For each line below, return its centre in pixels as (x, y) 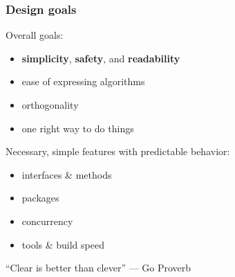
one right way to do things (78, 128)
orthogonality (50, 105)
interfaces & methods (67, 174)
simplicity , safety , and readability (101, 58)
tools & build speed (63, 244)
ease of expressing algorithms (83, 81)
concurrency (47, 221)
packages (40, 198)
